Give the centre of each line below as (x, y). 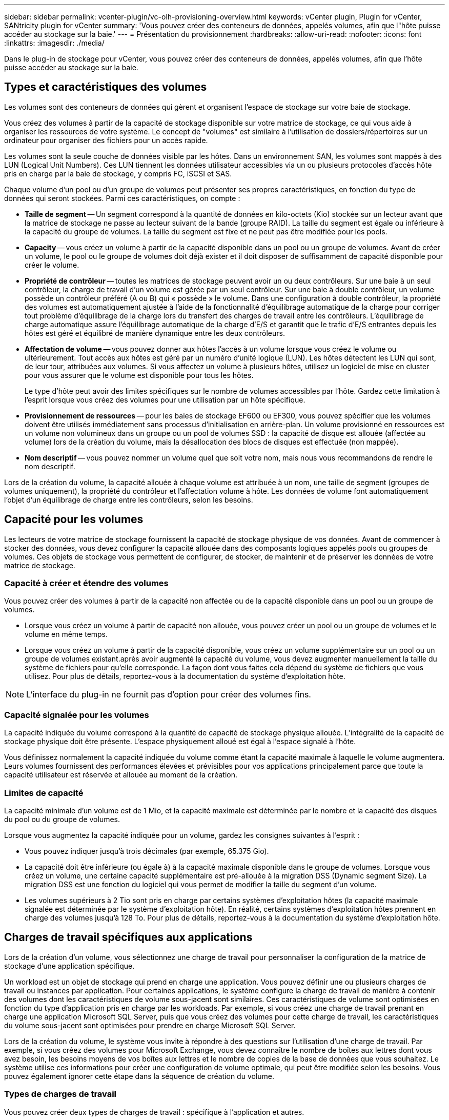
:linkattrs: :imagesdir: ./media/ (54, 43)
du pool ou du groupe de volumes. (62, 819)
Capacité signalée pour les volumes (77, 715)
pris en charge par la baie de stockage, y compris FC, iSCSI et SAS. (118, 173)
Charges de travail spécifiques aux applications (128, 937)
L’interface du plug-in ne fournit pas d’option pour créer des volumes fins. (169, 695)
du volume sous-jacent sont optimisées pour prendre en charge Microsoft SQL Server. (150, 1025)
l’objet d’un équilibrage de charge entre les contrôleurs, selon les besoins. (129, 499)
